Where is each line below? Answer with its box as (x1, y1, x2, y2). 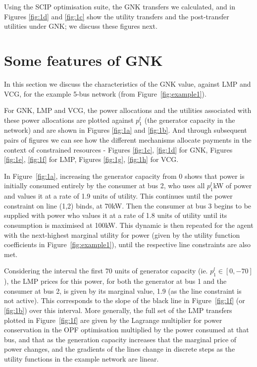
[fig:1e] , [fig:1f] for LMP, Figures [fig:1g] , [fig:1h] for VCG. (4, 154, 179, 164)
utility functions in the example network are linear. (4, 353, 159, 364)
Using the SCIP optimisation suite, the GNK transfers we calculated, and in (4, 1, 236, 11)
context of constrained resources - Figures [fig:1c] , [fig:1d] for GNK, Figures (4, 144, 233, 155)
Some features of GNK (4, 50, 163, 70)
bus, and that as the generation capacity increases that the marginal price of (4, 334, 237, 344)
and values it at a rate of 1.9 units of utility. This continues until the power (4, 191, 233, 201)
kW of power (213, 180, 252, 191)
